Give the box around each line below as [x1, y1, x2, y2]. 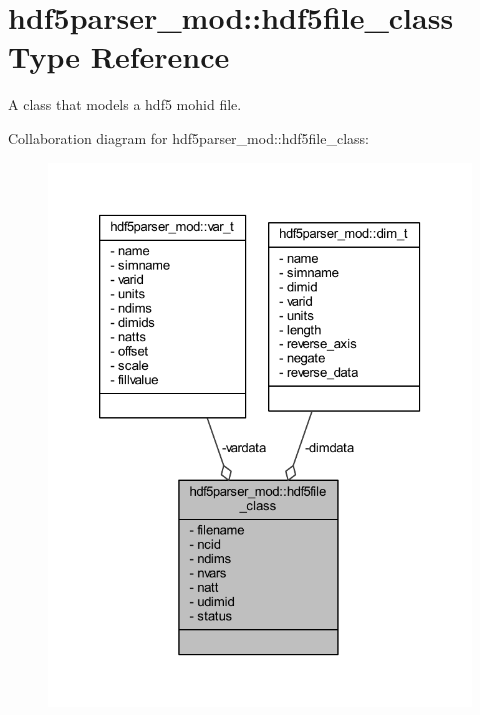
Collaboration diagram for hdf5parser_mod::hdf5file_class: [8, 127, 370, 148]
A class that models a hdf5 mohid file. [8, 94, 242, 115]
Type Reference [8, 36, 230, 77]
